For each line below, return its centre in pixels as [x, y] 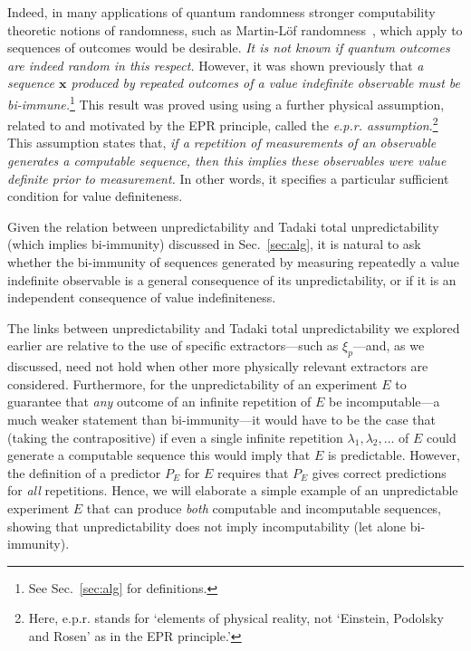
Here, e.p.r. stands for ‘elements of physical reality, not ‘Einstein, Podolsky [236, 618]
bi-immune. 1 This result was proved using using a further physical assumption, [226, 102]
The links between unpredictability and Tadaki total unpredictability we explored [234, 327]
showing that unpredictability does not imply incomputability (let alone [207, 526]
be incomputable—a [384, 402]
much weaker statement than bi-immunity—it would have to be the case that [222, 419]
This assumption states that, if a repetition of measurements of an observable [222, 143]
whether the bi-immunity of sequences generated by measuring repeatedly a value [233, 262]
